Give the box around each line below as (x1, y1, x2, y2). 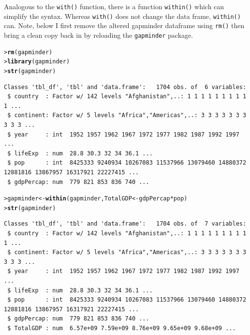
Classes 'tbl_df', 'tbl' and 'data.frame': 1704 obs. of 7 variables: (4, 220, 247, 228)
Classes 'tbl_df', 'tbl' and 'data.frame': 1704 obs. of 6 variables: (4, 83, 247, 91)
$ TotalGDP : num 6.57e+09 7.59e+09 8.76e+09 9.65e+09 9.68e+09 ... (7, 324, 236, 332)
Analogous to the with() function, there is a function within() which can (4, 1, 224, 11)
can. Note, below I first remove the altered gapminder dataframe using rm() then (4, 20, 245, 30)
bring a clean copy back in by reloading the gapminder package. (4, 30, 193, 40)
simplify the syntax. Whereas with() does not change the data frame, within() (4, 11, 241, 21)
